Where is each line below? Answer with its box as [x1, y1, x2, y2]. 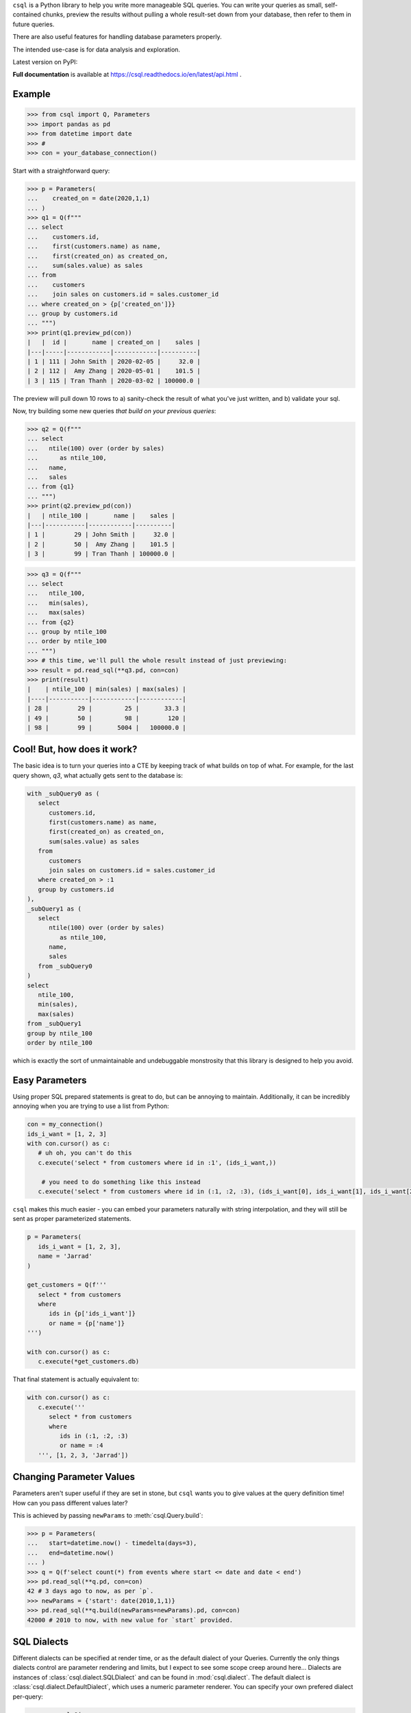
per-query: [12, 1692, 44, 1701]
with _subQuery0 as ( [27, 789, 100, 798]
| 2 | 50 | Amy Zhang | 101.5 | [27, 540, 176, 548]
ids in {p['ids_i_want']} [49, 1309, 136, 1318]
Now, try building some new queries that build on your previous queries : [12, 407, 216, 415]
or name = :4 [59, 1442, 103, 1449]
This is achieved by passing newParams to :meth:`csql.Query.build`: [12, 1512, 203, 1520]
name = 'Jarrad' [38, 1253, 92, 1260]
